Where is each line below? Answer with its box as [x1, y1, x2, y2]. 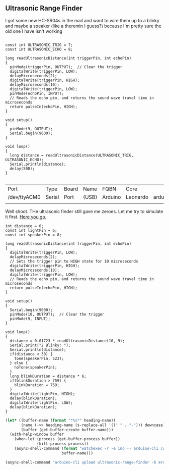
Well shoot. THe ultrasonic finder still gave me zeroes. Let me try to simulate [5, 208, 163, 214]
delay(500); [10, 166, 35, 171]
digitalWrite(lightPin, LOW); [10, 400, 73, 405]
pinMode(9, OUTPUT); [10, 126, 53, 131]
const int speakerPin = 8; [5, 232, 62, 237]
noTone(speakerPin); [14, 364, 57, 370]
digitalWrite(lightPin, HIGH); [10, 391, 75, 396]
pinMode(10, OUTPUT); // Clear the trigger [10, 311, 105, 317]
